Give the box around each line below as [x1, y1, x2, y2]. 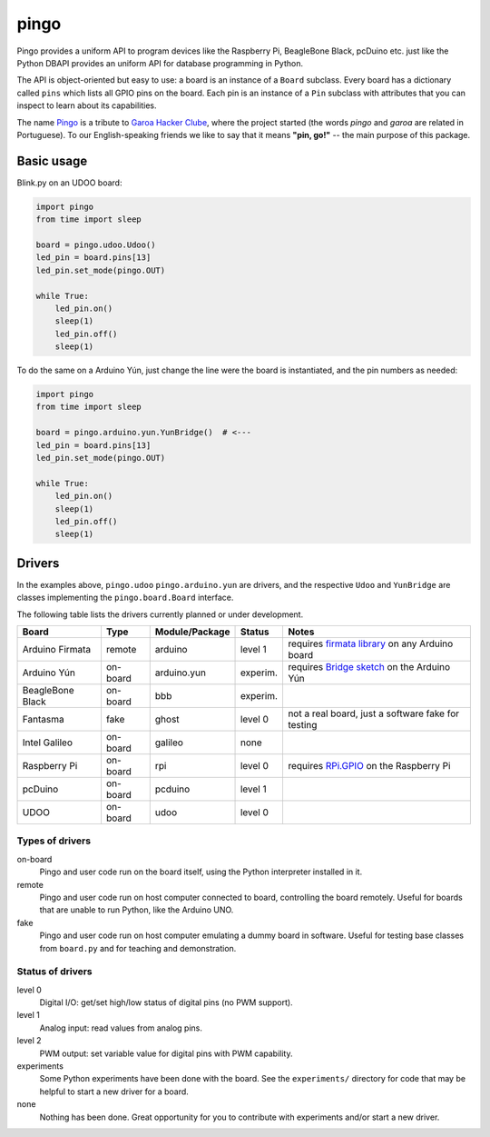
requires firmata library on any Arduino [287, 637, 454, 650]
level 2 [16, 1035, 42, 1046]
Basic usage [16, 153, 88, 168]
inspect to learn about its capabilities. [16, 100, 157, 111]
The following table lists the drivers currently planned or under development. [16, 609, 304, 620]
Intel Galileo [22, 736, 73, 749]
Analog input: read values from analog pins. [39, 1022, 203, 1033]
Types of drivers [16, 834, 91, 847]
